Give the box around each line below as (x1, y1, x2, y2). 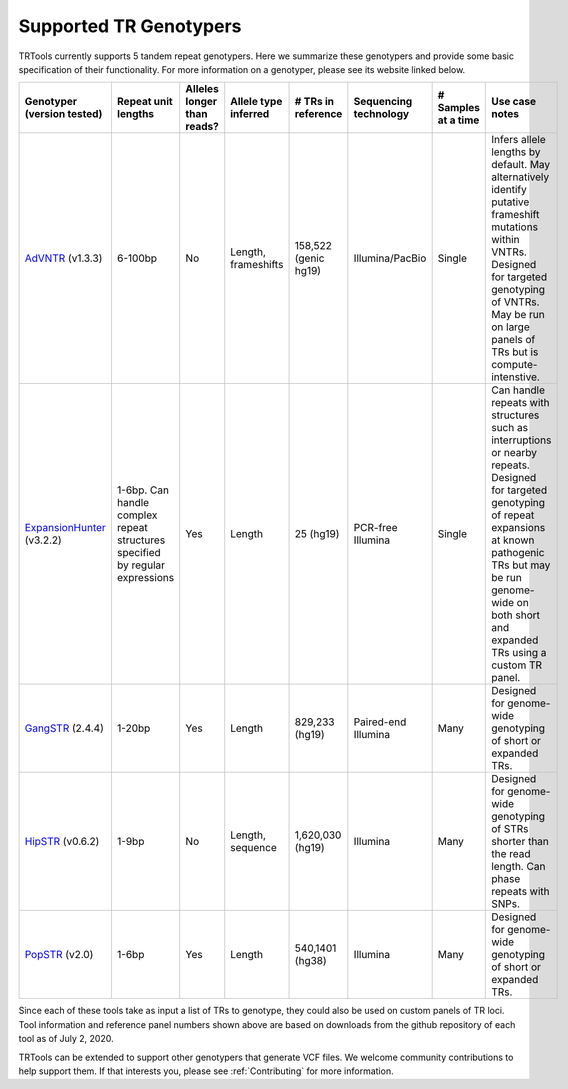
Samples (437, 101, 480, 115)
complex (116, 508, 158, 522)
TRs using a (491, 646, 547, 660)
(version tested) (24, 107, 103, 121)
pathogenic (491, 546, 545, 560)
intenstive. (491, 370, 540, 384)
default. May (491, 158, 551, 172)
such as (491, 421, 529, 435)
